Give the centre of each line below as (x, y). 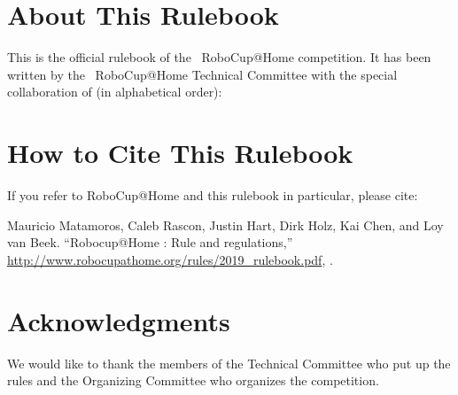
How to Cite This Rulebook (180, 153)
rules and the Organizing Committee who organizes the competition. (193, 380)
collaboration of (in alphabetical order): (115, 92)
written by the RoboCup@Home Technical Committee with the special (202, 74)
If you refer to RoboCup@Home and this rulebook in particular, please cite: (213, 195)
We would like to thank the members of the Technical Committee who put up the (229, 363)
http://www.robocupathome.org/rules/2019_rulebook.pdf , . (170, 259)
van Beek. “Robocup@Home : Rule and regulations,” (150, 242)
